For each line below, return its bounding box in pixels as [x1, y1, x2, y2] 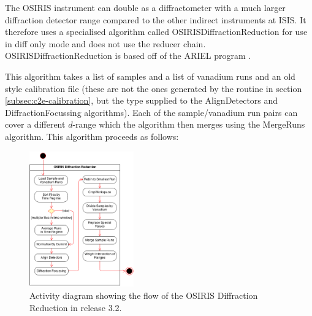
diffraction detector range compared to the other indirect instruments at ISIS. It [5, 13, 306, 26]
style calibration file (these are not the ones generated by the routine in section [5, 82, 302, 94]
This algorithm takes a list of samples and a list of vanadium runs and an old [5, 69, 295, 82]
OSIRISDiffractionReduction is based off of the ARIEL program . [5, 49, 251, 62]
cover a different [5, 118, 66, 131]
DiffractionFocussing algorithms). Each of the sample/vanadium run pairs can [5, 106, 298, 118]
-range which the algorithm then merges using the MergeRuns [72, 118, 305, 131]
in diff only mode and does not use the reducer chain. [5, 37, 206, 50]
